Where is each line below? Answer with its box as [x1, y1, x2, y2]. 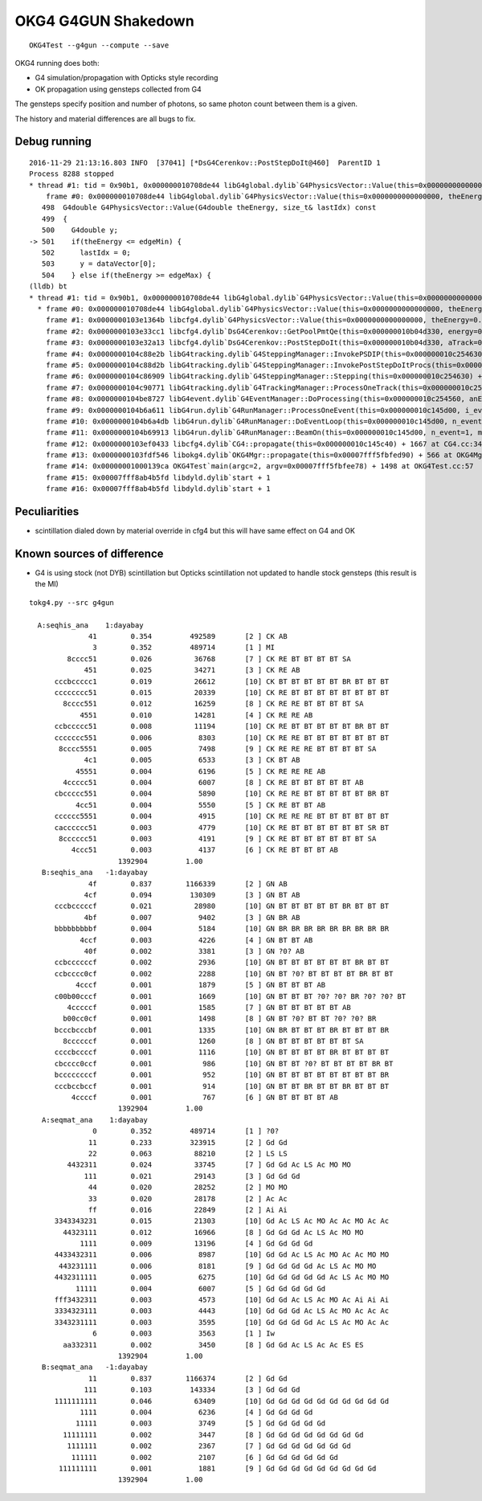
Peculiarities [14, 505, 80, 518]
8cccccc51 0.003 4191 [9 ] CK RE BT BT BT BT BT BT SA [59, 834, 377, 844]
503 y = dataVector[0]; [41, 260, 157, 268]
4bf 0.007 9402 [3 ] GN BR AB [84, 913, 300, 922]
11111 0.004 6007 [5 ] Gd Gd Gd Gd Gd [75, 1284, 326, 1293]
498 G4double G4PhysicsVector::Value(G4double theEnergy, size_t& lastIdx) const [41, 203, 377, 212]
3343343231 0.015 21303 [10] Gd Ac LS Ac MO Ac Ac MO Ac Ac [54, 1217, 390, 1225]
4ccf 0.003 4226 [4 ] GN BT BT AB [80, 935, 313, 944]
